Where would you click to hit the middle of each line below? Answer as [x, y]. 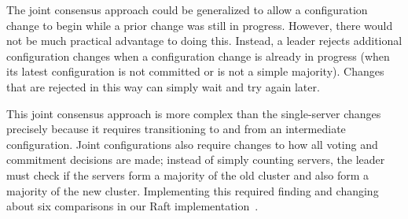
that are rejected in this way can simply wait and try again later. [163, 86]
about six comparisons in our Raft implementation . [132, 206]
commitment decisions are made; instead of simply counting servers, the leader [196, 160]
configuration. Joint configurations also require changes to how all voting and [192, 144]
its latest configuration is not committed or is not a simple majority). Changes [195, 71]
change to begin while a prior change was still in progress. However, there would [200, 25]
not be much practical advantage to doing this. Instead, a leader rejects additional [204, 41]
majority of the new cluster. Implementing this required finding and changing [193, 190]
